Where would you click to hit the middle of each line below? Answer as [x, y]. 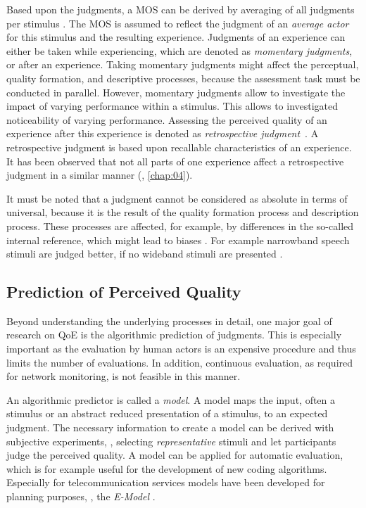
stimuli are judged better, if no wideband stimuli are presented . [145, 254]
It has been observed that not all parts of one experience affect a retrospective [175, 161]
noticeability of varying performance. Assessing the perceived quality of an [167, 119]
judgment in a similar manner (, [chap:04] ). [100, 175]
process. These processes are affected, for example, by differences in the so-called [180, 226]
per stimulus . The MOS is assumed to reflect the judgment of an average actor [178, 23]
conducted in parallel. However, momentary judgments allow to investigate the [176, 92]
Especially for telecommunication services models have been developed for [166, 482]
